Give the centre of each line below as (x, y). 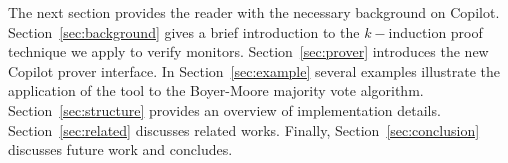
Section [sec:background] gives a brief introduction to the (184, 31)
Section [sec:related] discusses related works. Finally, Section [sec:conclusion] (244, 129)
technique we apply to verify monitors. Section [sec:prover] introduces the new (248, 51)
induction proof (435, 31)
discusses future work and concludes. (120, 149)
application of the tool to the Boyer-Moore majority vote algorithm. (216, 90)
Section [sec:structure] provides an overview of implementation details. (224, 109)
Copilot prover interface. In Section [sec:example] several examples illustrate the (254, 70)
